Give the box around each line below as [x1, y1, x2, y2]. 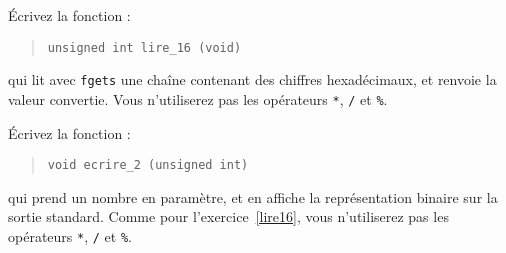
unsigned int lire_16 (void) [47, 40, 242, 55]
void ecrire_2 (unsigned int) [47, 158, 249, 173]
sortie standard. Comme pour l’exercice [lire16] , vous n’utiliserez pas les [8, 206, 449, 227]
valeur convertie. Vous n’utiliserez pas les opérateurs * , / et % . [8, 88, 388, 109]
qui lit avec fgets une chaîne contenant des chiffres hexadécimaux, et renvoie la [8, 69, 497, 90]
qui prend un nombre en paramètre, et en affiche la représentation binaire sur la [8, 186, 498, 207]
